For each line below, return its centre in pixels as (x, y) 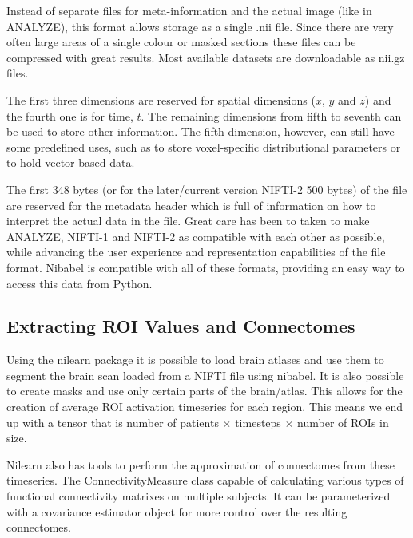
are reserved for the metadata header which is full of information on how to (191, 205)
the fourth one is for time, (70, 115)
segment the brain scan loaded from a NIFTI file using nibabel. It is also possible (205, 375)
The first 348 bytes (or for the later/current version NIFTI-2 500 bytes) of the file (207, 189)
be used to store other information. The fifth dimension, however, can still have (201, 131)
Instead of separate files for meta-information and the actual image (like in (189, 10)
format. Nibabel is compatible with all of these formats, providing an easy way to (206, 267)
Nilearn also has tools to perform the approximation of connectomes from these (201, 464)
